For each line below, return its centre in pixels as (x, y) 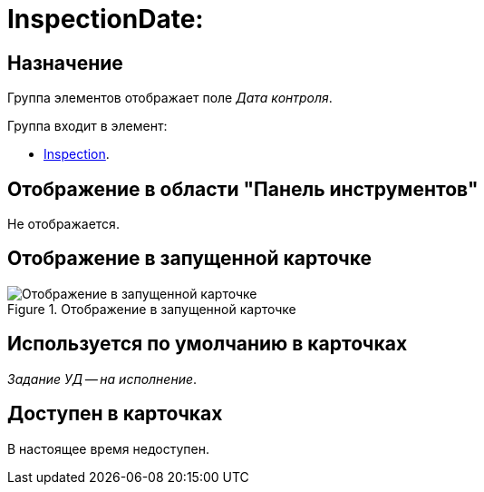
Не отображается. (63, 224)
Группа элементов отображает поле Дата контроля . (170, 98)
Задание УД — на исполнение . (102, 379)
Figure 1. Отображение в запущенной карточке (152, 309)
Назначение (65, 63)
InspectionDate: (106, 19)
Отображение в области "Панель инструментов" (243, 189)
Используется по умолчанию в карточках (208, 344)
